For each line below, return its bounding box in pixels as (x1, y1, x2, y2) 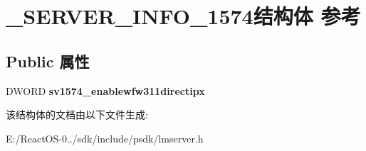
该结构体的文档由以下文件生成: (6, 107, 148, 122)
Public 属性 (6, 50, 90, 72)
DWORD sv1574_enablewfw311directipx (6, 83, 205, 98)
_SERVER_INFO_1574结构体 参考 (6, 1, 361, 30)
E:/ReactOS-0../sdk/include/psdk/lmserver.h (6, 130, 204, 145)
